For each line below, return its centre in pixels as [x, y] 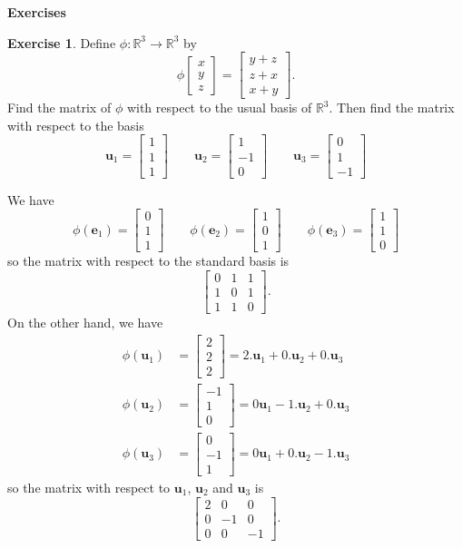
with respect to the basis [76, 125]
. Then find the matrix [392, 108]
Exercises [37, 12]
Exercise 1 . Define [62, 42]
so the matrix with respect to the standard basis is [148, 261]
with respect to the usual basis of [219, 108]
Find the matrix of [59, 108]
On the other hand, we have [85, 322]
